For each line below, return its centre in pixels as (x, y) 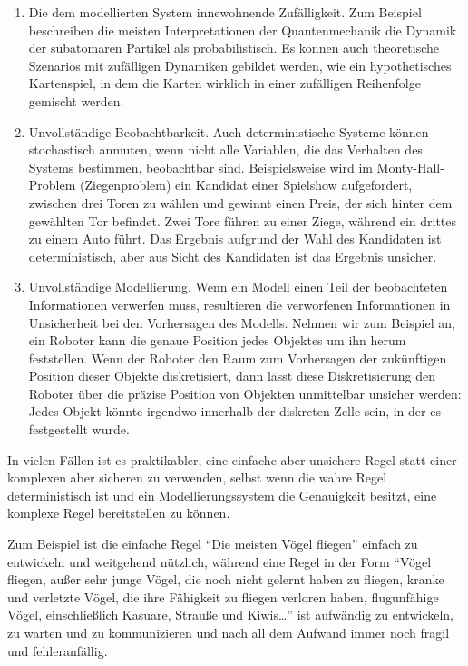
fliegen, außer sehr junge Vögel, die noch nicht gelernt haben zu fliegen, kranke (226, 579)
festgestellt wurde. (79, 429)
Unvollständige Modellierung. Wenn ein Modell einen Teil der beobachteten (238, 287)
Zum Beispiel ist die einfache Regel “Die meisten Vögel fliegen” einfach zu (213, 544)
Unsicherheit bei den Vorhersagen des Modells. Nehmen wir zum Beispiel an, (242, 322)
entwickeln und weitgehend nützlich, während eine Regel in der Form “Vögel (219, 561)
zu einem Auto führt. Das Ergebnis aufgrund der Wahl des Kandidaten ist (235, 239)
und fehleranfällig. (58, 650)
